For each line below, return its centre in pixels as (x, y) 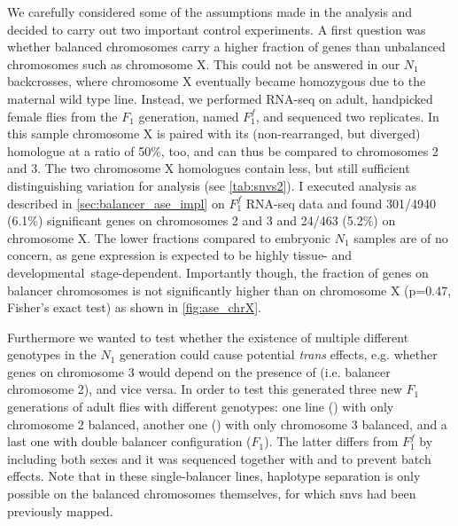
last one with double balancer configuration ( (129, 441)
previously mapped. (60, 510)
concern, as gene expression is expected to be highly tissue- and (180, 255)
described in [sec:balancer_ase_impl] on (116, 203)
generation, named (189, 116)
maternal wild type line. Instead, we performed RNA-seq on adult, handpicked (220, 98)
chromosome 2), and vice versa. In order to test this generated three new (205, 389)
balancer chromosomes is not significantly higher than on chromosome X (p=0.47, (229, 290)
